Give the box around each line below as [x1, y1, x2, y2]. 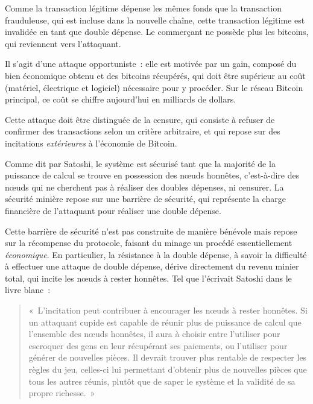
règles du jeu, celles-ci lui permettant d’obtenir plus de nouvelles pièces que [28, 363, 307, 376]
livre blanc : [5, 283, 51, 296]
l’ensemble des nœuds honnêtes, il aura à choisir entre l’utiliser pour [28, 327, 280, 340]
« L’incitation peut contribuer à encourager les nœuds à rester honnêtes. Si [28, 304, 308, 317]
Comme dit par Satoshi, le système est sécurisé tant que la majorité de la [5, 157, 276, 169]
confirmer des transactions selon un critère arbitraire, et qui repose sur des [5, 125, 280, 137]
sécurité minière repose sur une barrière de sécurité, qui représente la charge [5, 192, 286, 205]
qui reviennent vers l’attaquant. [5, 37, 121, 49]
